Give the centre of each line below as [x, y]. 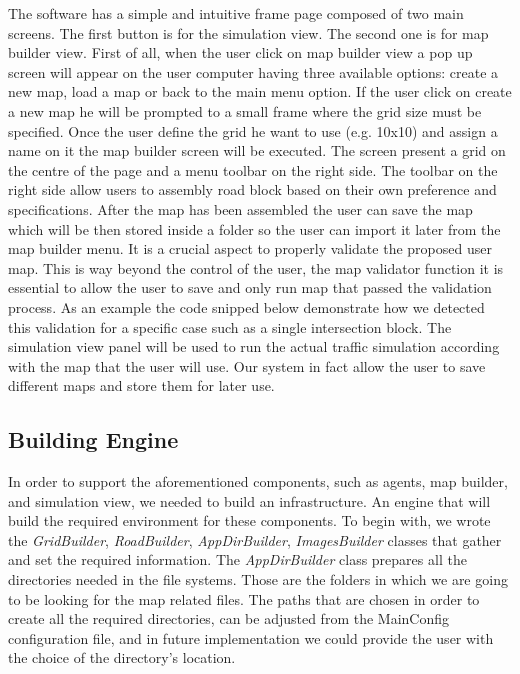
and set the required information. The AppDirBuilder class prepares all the [237, 559]
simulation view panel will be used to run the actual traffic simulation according [254, 346]
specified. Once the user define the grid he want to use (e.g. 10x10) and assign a [253, 130]
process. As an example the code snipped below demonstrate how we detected [246, 306]
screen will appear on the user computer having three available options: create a [253, 71]
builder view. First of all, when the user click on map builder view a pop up [240, 52]
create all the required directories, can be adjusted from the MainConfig [229, 618]
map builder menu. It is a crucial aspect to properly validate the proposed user [250, 248]
